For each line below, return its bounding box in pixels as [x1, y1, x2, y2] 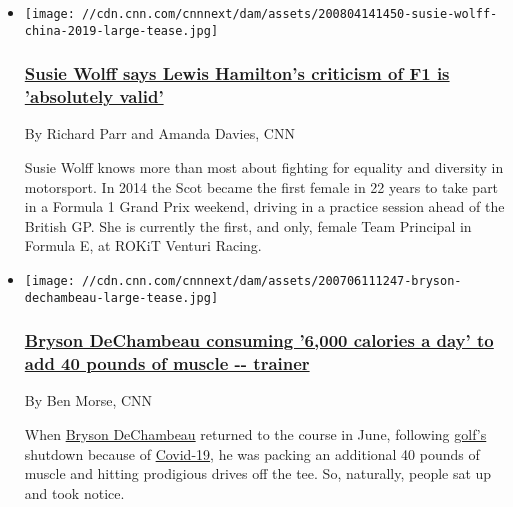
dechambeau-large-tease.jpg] [24, 290, 219, 305]
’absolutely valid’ [24, 84, 164, 109]
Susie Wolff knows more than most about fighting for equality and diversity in [24, 157, 504, 178]
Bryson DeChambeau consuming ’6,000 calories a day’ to [24, 328, 494, 353]
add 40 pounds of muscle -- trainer [24, 351, 310, 376]
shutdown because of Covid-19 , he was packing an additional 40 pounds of [24, 443, 480, 464]
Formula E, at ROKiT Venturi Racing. [24, 235, 262, 256]
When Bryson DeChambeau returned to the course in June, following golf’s [24, 424, 487, 445]
